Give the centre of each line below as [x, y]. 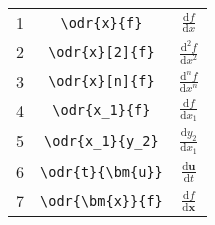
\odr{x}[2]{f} [101, 51]
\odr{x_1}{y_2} [101, 140]
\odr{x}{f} [101, 22]
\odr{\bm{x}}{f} [101, 200]
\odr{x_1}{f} [101, 110]
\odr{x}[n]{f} [101, 81]
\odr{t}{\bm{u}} [101, 171]
